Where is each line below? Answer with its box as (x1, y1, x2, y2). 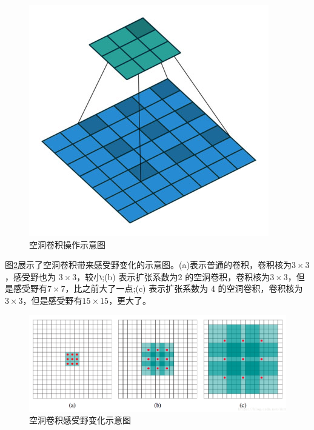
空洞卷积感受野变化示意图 (29, 414, 131, 426)
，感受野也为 (5, 270, 56, 283)
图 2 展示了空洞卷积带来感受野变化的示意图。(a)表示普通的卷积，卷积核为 (5, 258, 292, 271)
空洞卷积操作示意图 (29, 238, 105, 250)
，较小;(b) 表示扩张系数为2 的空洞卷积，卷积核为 (76, 270, 270, 283)
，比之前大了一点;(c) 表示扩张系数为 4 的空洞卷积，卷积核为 (65, 282, 303, 295)
